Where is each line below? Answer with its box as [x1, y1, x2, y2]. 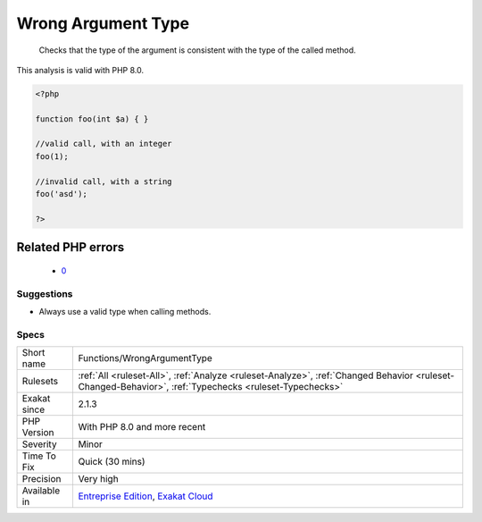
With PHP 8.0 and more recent [78, 421, 206, 434]
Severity [21, 438, 57, 450]
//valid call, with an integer [35, 139, 173, 149]
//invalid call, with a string [35, 176, 173, 187]
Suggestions [16, 287, 73, 299]
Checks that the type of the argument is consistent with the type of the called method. [38, 45, 356, 55]
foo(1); [35, 151, 69, 161]
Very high [78, 473, 120, 485]
